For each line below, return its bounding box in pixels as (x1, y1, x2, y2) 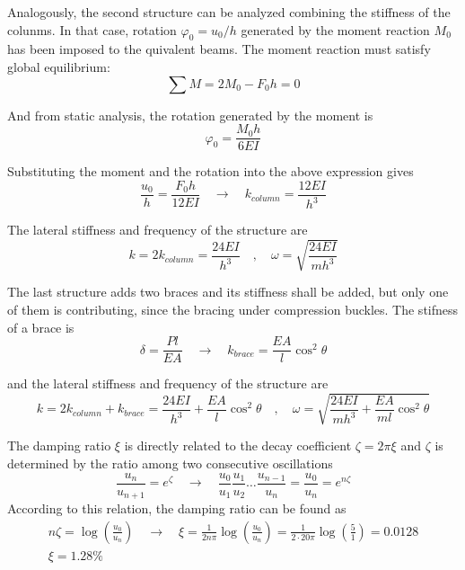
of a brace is (7, 317, 75, 336)
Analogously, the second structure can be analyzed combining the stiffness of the (7, 3, 451, 21)
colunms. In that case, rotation (7, 20, 177, 39)
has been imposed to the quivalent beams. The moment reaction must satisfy (7, 40, 431, 58)
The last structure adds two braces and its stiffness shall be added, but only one (7, 282, 449, 301)
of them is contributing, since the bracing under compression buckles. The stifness (7, 299, 459, 318)
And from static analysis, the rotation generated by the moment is (7, 105, 373, 124)
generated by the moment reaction (241, 20, 430, 39)
